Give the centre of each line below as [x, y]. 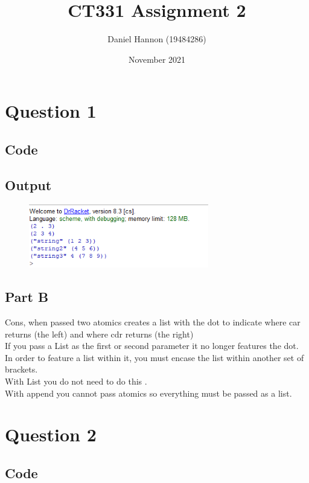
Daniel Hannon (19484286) [157, 39]
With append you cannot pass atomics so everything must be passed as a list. [148, 393]
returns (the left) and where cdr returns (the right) [99, 334]
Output [28, 184]
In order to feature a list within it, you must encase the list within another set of [154, 357]
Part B [27, 297]
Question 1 [51, 111]
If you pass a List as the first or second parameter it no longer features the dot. [152, 346]
